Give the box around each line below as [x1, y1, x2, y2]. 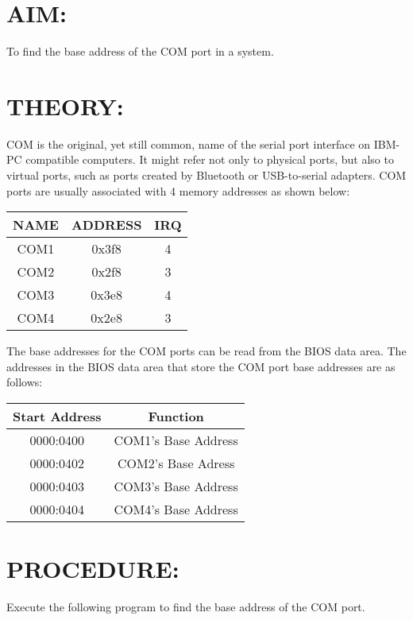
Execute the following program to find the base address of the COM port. [6, 599, 365, 615]
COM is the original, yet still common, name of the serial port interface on [6, 135, 371, 152]
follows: [6, 374, 43, 390]
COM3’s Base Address [114, 477, 238, 495]
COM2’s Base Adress [118, 454, 235, 472]
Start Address [13, 407, 102, 425]
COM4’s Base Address [114, 500, 238, 518]
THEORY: [6, 89, 124, 122]
